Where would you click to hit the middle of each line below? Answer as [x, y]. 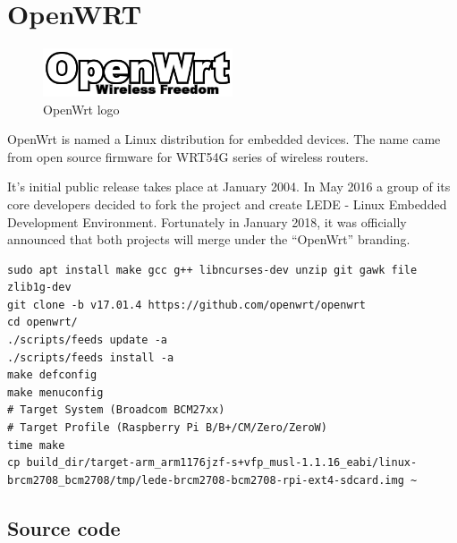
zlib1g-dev [39, 288]
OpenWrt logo [81, 109]
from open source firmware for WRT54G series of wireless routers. [188, 156]
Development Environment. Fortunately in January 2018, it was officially [207, 221]
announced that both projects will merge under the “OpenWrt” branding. [209, 239]
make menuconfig [55, 392]
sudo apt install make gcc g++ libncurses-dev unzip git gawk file [212, 270]
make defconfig [52, 375]
